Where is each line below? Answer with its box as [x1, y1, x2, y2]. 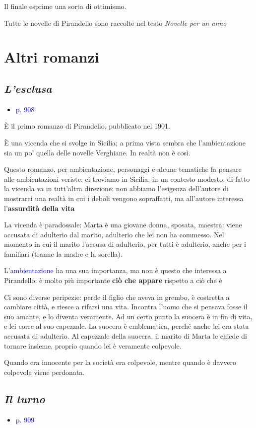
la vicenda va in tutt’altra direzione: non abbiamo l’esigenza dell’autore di [4, 183, 229, 194]
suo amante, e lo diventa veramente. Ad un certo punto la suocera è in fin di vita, [4, 311, 253, 321]
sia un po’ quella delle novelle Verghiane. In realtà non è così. [4, 147, 191, 157]
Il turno [4, 391, 45, 406]
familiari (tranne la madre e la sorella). [4, 248, 123, 259]
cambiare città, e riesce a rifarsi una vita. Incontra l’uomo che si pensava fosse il [4, 301, 248, 312]
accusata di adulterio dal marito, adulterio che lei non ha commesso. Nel [4, 229, 224, 239]
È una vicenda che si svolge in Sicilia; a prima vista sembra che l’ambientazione [4, 137, 246, 147]
